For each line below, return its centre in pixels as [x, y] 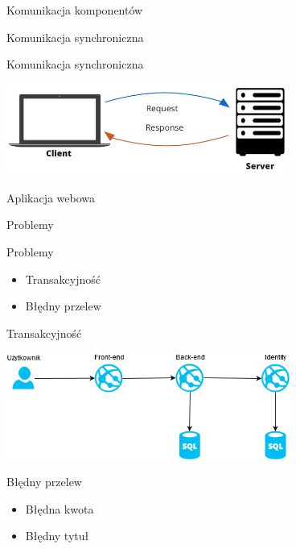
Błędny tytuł [57, 536]
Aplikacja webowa [51, 197]
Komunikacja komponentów [75, 10]
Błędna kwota [60, 508]
